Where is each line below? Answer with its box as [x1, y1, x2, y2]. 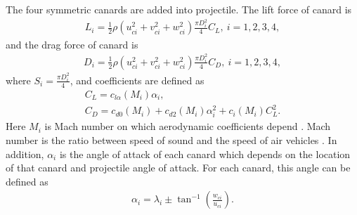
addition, [6, 146, 44, 161]
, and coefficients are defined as [70, 72, 205, 87]
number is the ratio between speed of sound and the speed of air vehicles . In [6, 133, 337, 148]
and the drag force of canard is [6, 37, 138, 51]
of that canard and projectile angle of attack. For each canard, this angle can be [6, 160, 351, 175]
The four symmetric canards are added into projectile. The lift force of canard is [6, 2, 352, 16]
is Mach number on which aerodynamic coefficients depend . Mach [44, 119, 331, 133]
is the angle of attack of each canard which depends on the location [59, 146, 351, 161]
